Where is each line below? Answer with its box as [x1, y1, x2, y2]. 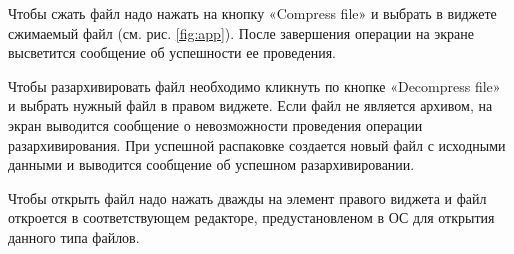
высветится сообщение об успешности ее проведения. [8, 42, 336, 63]
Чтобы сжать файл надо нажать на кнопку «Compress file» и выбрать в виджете [8, 3, 497, 23]
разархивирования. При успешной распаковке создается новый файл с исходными [8, 134, 506, 155]
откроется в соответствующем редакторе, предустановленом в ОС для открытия [8, 207, 495, 228]
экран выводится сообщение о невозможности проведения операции [8, 114, 423, 135]
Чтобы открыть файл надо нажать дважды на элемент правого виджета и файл [8, 187, 487, 208]
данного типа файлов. [8, 226, 140, 247]
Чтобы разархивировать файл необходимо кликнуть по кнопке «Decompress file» [8, 75, 501, 96]
